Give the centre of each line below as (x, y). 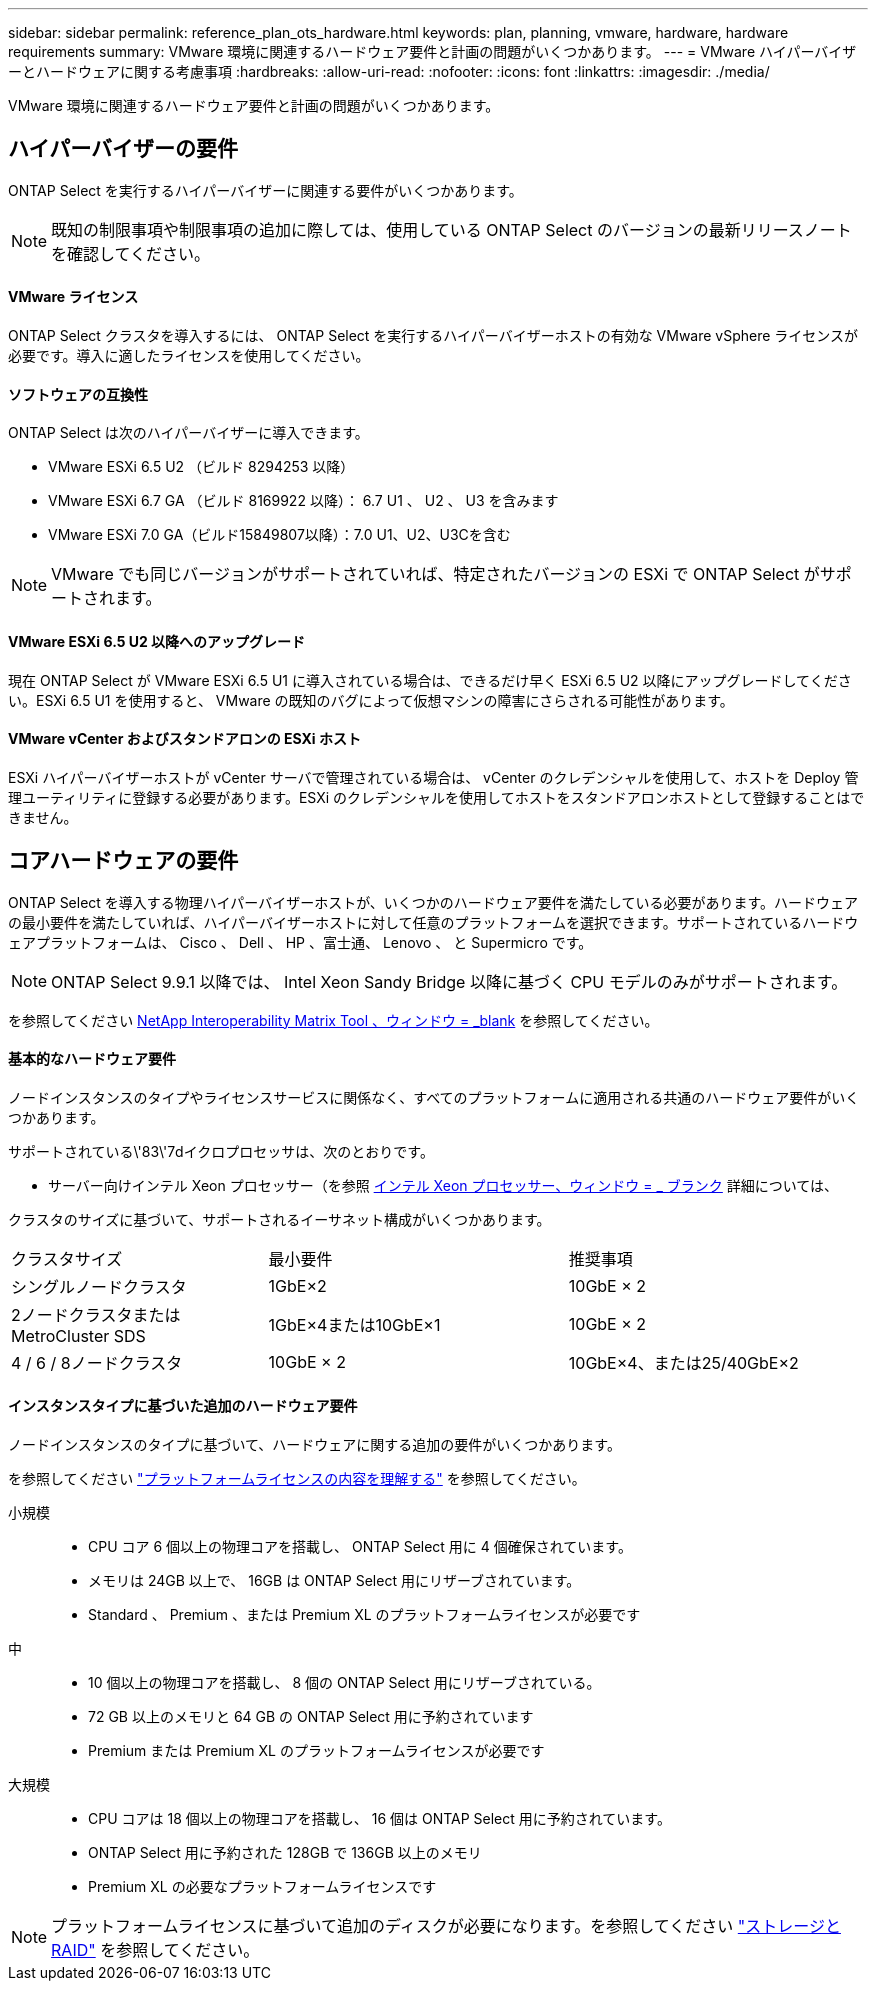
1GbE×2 (297, 1285)
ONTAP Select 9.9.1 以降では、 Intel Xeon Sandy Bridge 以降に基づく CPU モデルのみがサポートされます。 (449, 981)
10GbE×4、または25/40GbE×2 (683, 1362)
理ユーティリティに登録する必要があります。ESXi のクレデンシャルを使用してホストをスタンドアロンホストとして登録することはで (436, 797)
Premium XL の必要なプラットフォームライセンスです (262, 1886)
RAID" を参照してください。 (155, 1950)
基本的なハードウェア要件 (92, 1059)
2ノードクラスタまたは (96, 1314)
